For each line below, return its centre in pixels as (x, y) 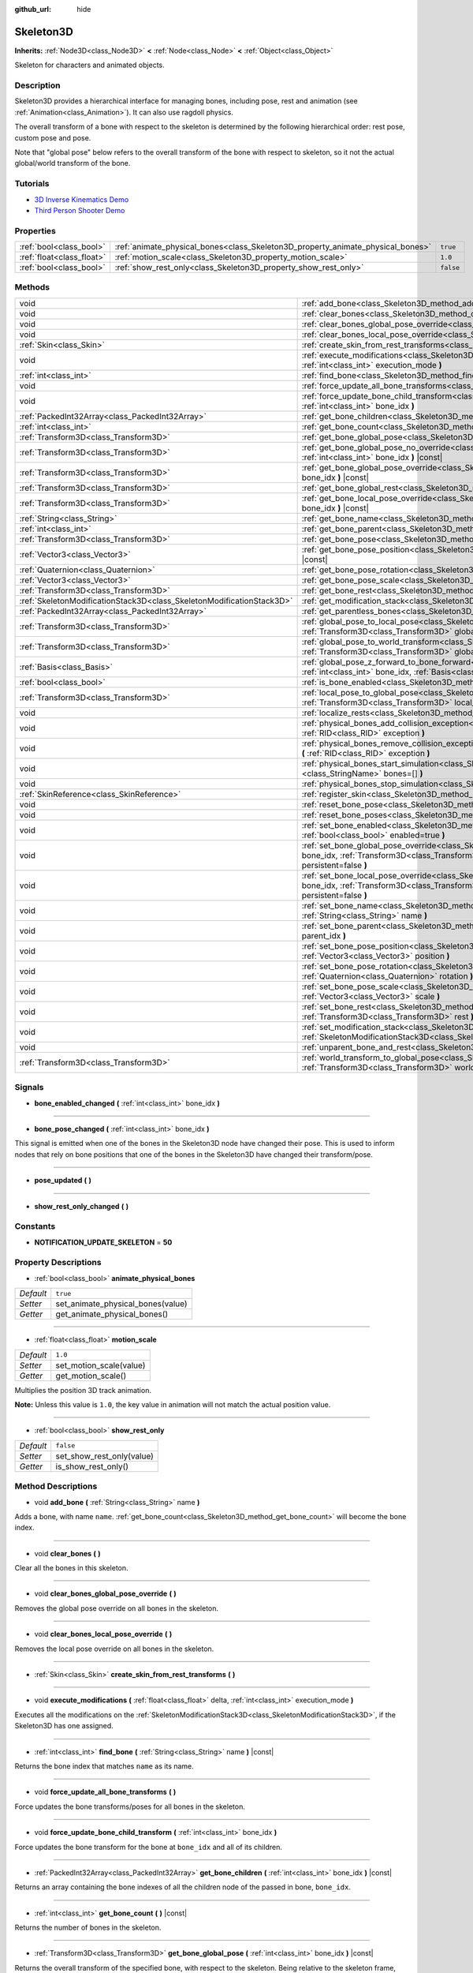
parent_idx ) (324, 935)
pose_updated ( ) (63, 1181)
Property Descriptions (58, 1263)
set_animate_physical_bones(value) (121, 1304)
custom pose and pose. (53, 137)
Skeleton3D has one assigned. (64, 1726)
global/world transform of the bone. (73, 163)
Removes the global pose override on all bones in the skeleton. (117, 1608)
